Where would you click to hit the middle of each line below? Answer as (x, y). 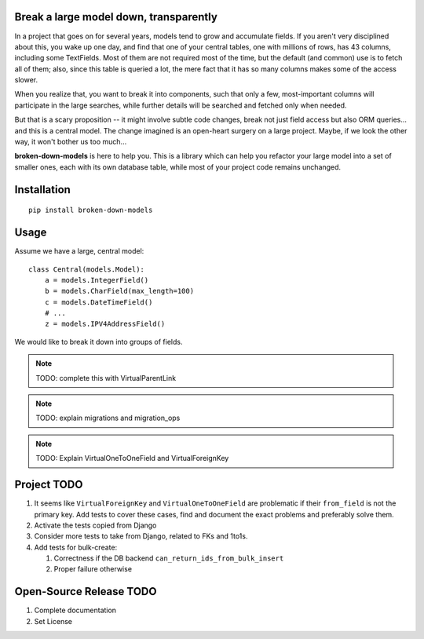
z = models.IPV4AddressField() (105, 324)
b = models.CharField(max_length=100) (119, 291)
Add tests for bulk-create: (76, 547)
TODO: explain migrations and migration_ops (108, 418)
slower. (26, 80)
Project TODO (49, 485)
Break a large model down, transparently (116, 17)
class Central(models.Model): (87, 269)
